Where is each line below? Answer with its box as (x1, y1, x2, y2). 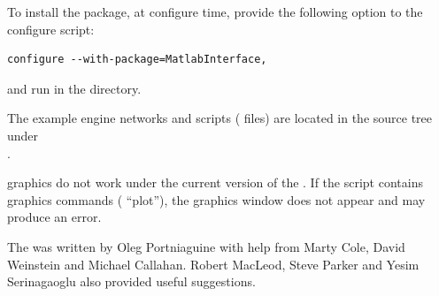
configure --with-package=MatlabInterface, (7, 53, 267, 66)
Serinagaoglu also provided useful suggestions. (7, 272, 256, 291)
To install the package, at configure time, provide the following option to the (7, 3, 423, 20)
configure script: (7, 19, 95, 38)
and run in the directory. (7, 79, 142, 97)
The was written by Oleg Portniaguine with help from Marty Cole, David (7, 237, 405, 255)
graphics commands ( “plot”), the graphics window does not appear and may (7, 190, 426, 209)
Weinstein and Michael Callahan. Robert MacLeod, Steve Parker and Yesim (7, 254, 420, 273)
